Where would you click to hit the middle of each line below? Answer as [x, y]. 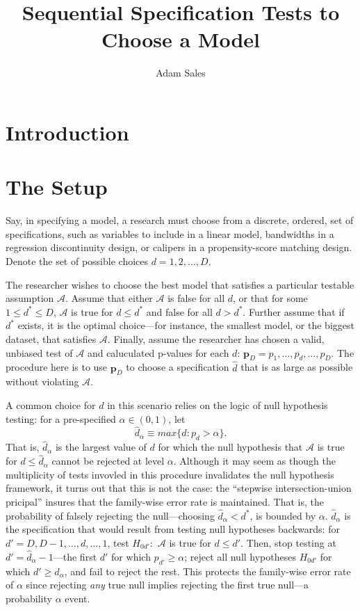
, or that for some [270, 298]
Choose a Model [181, 39]
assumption [30, 298]
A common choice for [51, 404]
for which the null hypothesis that [230, 447]
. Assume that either [109, 298]
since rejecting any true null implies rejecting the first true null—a [167, 585]
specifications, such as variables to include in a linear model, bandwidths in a [170, 233]
